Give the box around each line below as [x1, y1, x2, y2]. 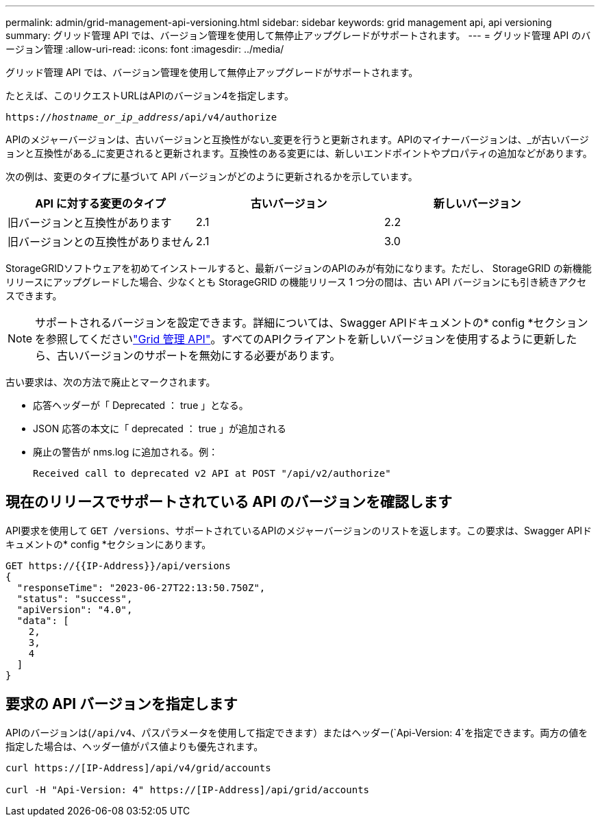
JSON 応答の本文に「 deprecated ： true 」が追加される [33, 423, 286, 434]
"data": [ [16, 614, 69, 626]
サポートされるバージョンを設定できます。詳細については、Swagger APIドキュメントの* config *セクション [35, 316, 588, 329]
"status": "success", [16, 593, 133, 604]
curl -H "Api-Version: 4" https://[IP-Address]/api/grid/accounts [5, 784, 370, 795]
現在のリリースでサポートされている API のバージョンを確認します [5, 493, 453, 511]
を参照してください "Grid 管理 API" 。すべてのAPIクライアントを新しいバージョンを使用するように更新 [35, 332, 555, 346]
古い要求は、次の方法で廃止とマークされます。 [5, 376, 216, 388]
